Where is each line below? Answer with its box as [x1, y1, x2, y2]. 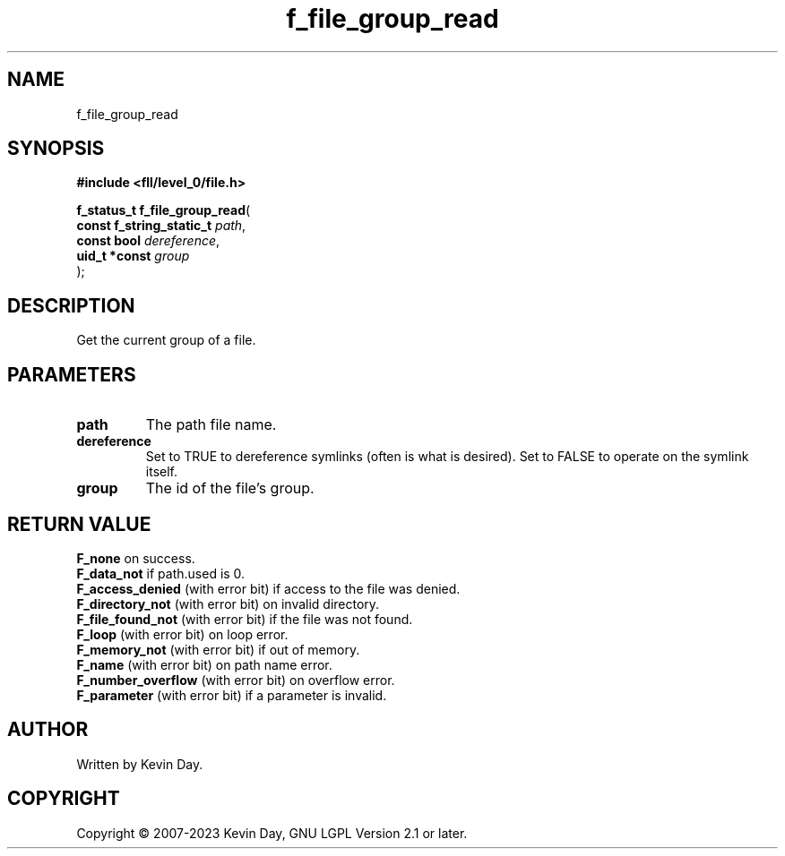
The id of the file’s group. [145, 479, 315, 498]
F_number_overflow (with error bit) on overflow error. [76, 672, 395, 688]
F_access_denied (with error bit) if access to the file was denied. [76, 580, 461, 596]
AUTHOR [7, 718, 89, 741]
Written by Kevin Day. [76, 756, 203, 772]
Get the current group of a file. [76, 332, 256, 348]
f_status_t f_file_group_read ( [76, 202, 251, 218]
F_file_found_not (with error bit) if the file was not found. [76, 611, 413, 627]
